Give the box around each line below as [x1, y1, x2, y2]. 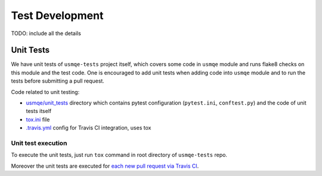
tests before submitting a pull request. [11, 77, 104, 84]
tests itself [26, 108, 52, 115]
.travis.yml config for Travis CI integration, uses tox [26, 124, 151, 131]
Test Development [11, 9, 104, 22]
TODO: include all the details [11, 30, 82, 37]
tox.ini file [26, 116, 50, 123]
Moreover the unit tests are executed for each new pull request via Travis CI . [11, 162, 199, 169]
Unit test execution [11, 139, 67, 147]
